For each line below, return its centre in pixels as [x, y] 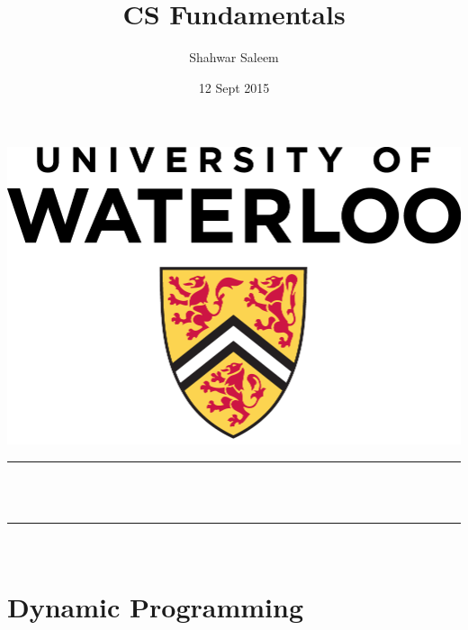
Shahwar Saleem [234, 57]
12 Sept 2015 [234, 87]
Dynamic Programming [156, 606]
